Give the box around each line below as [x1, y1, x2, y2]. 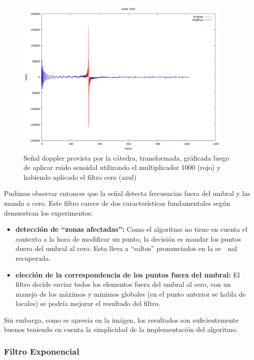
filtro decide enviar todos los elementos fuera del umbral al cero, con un [15, 279, 231, 289]
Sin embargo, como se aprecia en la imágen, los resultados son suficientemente [4, 314, 239, 325]
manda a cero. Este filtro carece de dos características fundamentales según [4, 197, 230, 208]
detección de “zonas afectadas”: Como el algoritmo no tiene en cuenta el [15, 224, 248, 234]
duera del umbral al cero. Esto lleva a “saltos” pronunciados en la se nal [15, 243, 237, 253]
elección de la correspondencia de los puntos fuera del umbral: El [15, 269, 240, 279]
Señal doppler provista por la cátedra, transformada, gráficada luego [24, 152, 229, 163]
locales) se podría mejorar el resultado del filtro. [15, 298, 161, 308]
